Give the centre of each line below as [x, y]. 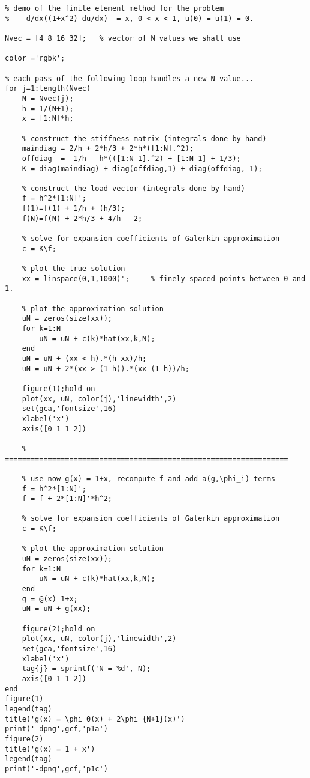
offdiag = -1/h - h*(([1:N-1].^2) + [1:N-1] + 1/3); [131, 158]
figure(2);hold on [58, 629]
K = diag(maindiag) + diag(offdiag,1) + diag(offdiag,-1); [142, 169]
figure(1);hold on [58, 388]
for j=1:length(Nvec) [48, 89]
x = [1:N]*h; [48, 119]
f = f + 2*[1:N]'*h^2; [67, 499]
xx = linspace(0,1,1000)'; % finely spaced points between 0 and [164, 278]
